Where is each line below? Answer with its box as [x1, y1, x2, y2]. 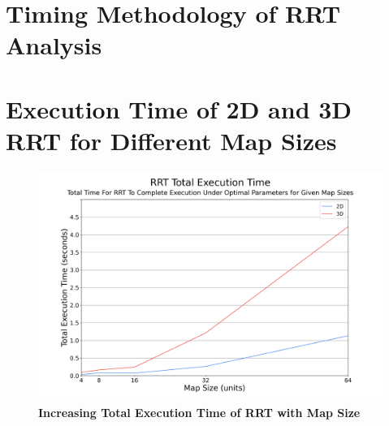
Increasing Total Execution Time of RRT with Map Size [38, 403, 361, 420]
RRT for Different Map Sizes [6, 123, 337, 157]
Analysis [6, 28, 102, 62]
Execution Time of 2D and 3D [6, 92, 352, 125]
